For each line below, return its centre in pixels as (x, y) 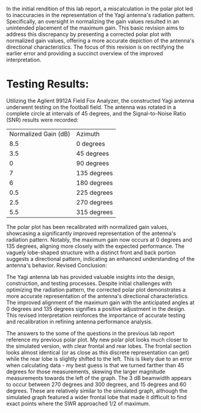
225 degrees (94, 192)
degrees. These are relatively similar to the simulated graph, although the (97, 391)
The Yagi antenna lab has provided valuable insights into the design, (91, 277)
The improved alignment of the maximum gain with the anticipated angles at (100, 302)
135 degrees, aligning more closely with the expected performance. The (95, 246)
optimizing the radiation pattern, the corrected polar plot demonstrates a (96, 289)
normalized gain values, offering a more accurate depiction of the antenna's (100, 41)
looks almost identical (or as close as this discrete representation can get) (98, 352)
